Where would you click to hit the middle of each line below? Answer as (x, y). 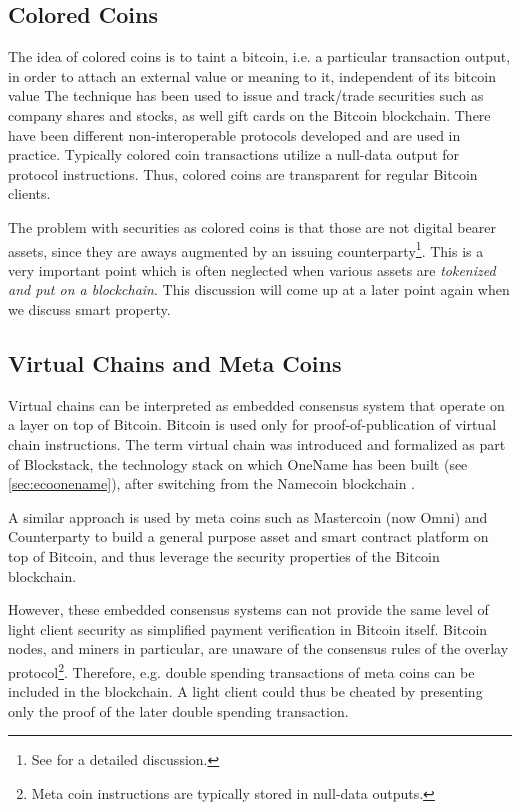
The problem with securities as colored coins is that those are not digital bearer (252, 226)
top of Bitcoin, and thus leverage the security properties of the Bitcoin (224, 555)
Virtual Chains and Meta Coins (175, 362)
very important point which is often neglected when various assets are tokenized (252, 269)
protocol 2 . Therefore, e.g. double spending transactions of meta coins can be (241, 670)
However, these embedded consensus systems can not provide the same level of (248, 609)
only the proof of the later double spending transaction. (178, 710)
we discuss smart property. (89, 308)
